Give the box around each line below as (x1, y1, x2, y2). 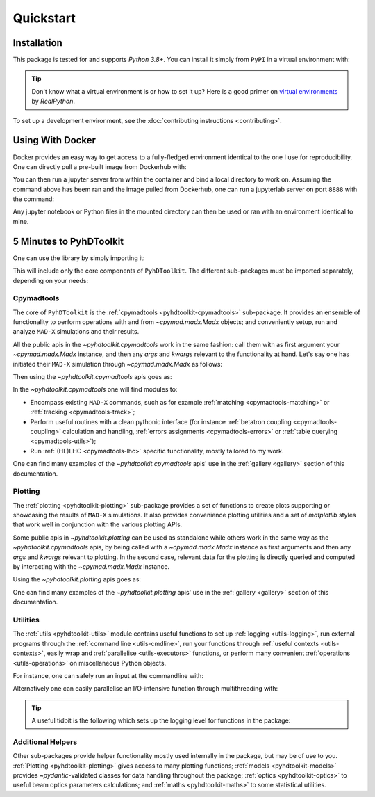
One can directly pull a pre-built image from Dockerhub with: (12, 162, 187, 170)
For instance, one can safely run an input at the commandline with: (12, 671, 204, 679)
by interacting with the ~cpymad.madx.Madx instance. (12, 563, 170, 571)
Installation (12, 37, 62, 49)
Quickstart (12, 10, 76, 26)
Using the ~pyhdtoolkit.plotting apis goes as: (12, 575, 142, 583)
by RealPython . (31, 97, 76, 106)
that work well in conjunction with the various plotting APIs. (12, 520, 183, 529)
